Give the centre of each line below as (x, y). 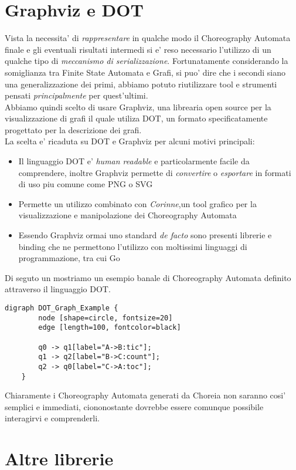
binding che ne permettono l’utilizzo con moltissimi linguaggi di (133, 246)
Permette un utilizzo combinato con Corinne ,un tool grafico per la (137, 203)
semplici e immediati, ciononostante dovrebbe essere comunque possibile (134, 406)
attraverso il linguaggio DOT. (58, 289)
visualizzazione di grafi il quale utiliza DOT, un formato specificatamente (136, 118)
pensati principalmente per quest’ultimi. (76, 95)
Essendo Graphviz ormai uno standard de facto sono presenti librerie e (145, 235)
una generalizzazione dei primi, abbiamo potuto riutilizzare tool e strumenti (141, 84)
